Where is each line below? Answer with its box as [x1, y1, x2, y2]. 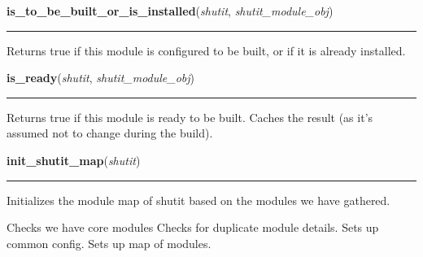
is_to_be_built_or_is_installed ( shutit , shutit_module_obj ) [7, 2, 334, 19]
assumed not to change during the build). [7, 124, 213, 142]
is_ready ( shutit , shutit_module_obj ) [7, 69, 195, 86]
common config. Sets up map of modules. [7, 234, 211, 251]
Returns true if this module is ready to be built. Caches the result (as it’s [7, 108, 373, 125]
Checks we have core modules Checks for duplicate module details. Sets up [7, 219, 379, 236]
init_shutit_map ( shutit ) [7, 151, 141, 168]
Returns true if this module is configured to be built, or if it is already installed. [7, 41, 406, 59]
